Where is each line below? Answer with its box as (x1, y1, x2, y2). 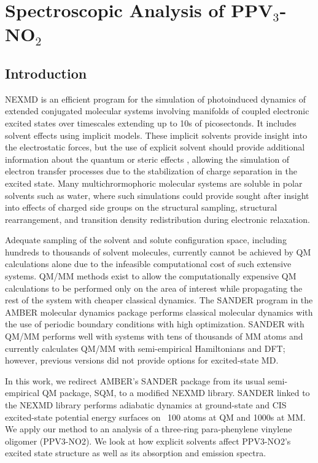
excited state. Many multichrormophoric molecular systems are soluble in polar (5, 176, 303, 189)
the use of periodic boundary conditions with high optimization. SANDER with (5, 317, 304, 330)
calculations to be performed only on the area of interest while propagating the (5, 281, 303, 294)
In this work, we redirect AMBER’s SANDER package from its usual (5, 374, 265, 387)
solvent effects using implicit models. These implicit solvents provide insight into (5, 128, 308, 141)
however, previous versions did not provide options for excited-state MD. (5, 354, 279, 367)
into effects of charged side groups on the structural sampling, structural (5, 201, 277, 214)
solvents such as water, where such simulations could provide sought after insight (5, 189, 309, 201)
